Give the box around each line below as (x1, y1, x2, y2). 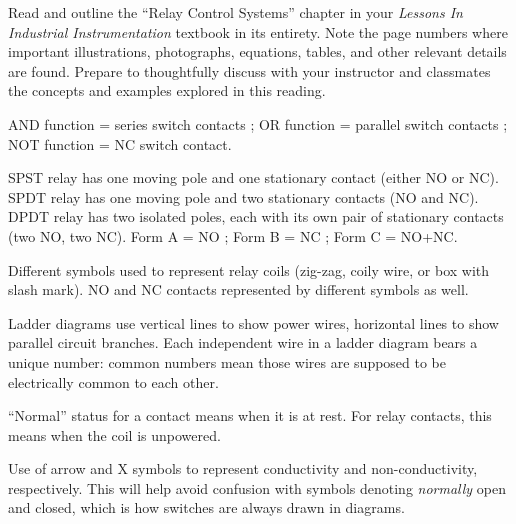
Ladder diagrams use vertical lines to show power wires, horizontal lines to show (8, 312, 499, 333)
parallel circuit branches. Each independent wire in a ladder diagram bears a (8, 332, 478, 353)
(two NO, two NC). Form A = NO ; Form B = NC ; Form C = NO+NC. (8, 225, 458, 246)
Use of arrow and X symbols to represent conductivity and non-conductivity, (8, 458, 478, 479)
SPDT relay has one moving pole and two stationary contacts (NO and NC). (8, 186, 479, 207)
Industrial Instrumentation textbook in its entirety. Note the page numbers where (8, 21, 508, 42)
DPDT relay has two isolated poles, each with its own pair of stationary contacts (8, 206, 504, 227)
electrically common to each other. (8, 371, 219, 392)
